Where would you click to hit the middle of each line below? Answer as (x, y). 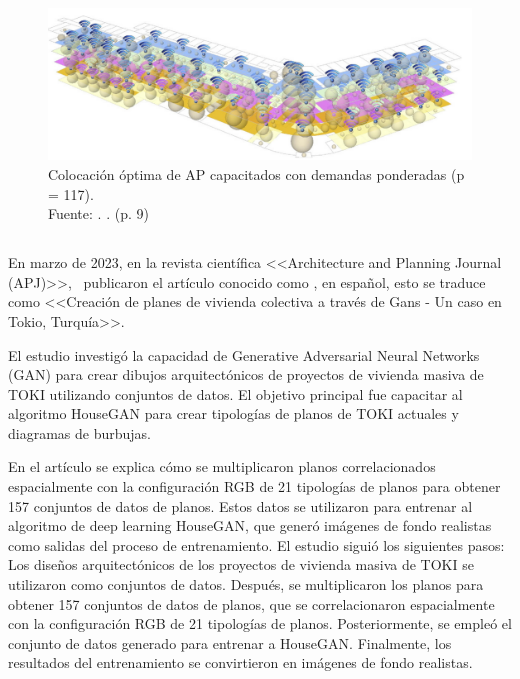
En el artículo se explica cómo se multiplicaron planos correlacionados (222, 466)
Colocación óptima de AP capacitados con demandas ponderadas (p (256, 173)
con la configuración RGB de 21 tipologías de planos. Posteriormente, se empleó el (260, 623)
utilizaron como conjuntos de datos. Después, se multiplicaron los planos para (246, 584)
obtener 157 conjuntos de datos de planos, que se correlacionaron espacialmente (251, 603)
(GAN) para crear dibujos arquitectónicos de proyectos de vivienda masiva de (246, 374)
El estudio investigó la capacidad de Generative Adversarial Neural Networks (244, 354)
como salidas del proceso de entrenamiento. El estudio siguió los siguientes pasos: (256, 544)
